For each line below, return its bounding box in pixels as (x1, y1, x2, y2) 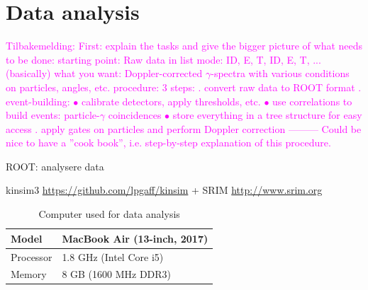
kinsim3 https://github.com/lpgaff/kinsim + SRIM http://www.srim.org (6, 182, 323, 197)
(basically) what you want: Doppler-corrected (6, 66, 203, 81)
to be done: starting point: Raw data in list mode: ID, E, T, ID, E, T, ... (6, 52, 321, 66)
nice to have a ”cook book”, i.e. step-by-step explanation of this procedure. (6, 135, 331, 150)
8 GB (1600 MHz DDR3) (62, 267, 172, 282)
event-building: (6, 93, 70, 108)
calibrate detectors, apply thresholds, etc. (81, 93, 261, 108)
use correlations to (272, 93, 352, 108)
